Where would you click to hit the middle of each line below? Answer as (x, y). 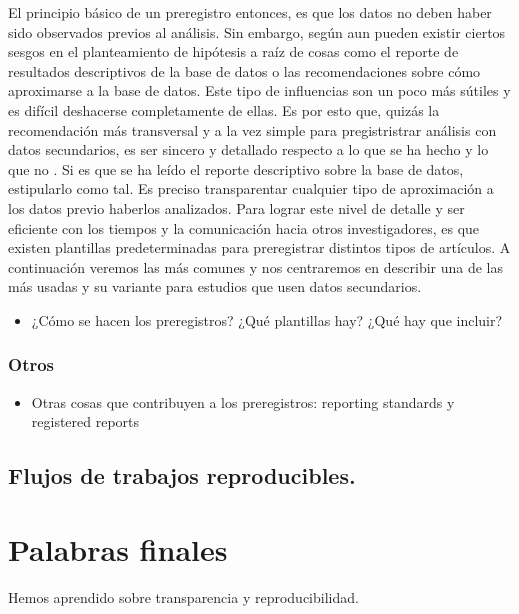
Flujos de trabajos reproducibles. (182, 475)
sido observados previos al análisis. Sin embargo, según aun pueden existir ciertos (257, 31)
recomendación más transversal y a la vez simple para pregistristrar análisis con (252, 129)
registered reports (85, 421)
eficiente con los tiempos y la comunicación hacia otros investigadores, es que (244, 227)
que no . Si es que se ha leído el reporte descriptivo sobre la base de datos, (236, 168)
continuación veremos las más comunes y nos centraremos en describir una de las (256, 266)
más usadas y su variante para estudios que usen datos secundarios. (215, 286)
